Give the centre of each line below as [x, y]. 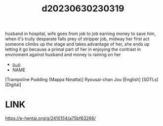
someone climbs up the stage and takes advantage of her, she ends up [77, 44]
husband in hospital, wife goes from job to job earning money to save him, [81, 34]
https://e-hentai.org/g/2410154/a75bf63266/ [51, 118]
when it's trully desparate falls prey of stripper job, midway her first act [77, 39]
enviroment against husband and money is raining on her [63, 55]
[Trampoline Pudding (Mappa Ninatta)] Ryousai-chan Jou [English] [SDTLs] [82, 80]
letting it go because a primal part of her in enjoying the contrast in [73, 49]
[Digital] [13, 85]
